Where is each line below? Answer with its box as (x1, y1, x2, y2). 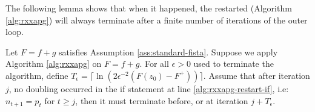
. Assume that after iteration (203, 69, 310, 81)
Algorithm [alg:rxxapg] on (5, 57, 102, 70)
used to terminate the (193, 57, 274, 70)
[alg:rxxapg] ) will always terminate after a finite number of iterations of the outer (5, 13, 308, 26)
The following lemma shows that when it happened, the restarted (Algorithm (5, 2, 292, 14)
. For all (139, 57, 169, 70)
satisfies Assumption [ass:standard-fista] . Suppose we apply (59, 45, 278, 58)
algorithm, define (5, 69, 68, 81)
